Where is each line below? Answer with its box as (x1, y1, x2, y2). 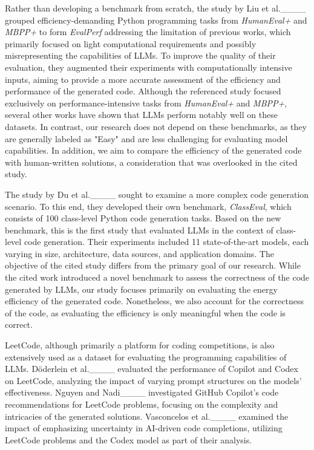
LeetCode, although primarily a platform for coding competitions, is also (5, 339, 275, 351)
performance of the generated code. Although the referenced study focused (5, 85, 281, 97)
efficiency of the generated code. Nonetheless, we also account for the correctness (5, 295, 304, 307)
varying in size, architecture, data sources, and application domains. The (5, 247, 274, 259)
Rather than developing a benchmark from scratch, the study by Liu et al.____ (5, 2, 306, 14)
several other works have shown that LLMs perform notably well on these (5, 108, 278, 121)
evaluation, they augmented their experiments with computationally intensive (5, 60, 292, 73)
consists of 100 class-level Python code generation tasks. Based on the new (5, 212, 281, 224)
